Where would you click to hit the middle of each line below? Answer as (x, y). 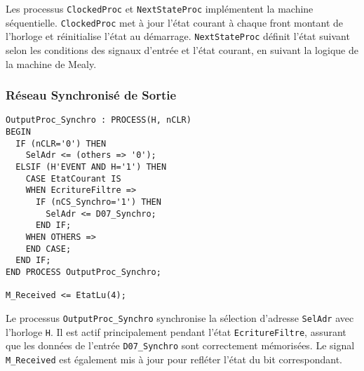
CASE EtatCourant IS (73, 178)
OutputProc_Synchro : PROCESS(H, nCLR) (99, 120)
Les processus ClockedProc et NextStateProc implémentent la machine (160, 8)
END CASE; (48, 249)
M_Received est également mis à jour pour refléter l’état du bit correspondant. (174, 359)
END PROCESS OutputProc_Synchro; (83, 272)
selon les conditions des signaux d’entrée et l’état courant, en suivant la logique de (182, 49)
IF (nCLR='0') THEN (61, 143)
